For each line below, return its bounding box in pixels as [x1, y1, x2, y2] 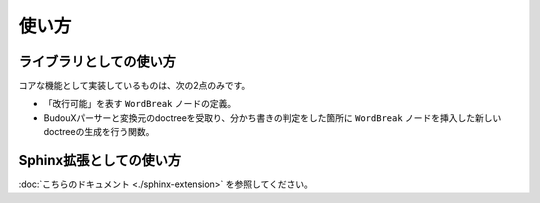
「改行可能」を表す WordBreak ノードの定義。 [43, 98, 237, 110]
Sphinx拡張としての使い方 [18, 152, 182, 169]
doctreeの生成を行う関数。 [43, 126, 155, 138]
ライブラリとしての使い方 [18, 53, 177, 70]
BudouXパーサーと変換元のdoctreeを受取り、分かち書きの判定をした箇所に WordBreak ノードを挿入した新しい [43, 111, 502, 124]
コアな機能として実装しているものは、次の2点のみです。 [18, 80, 251, 92]
